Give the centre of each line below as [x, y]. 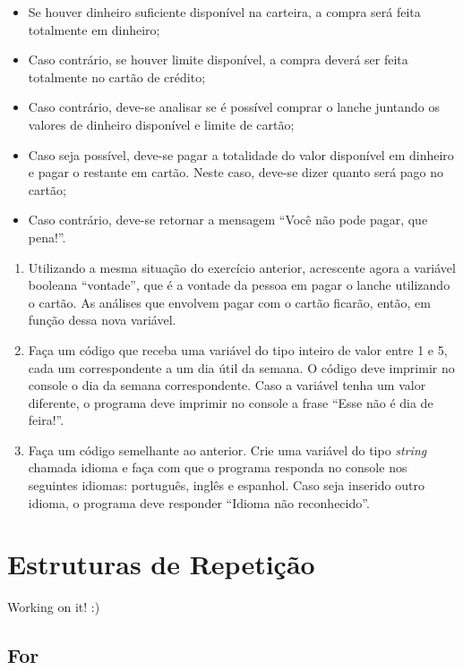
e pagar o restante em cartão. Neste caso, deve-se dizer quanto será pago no [236, 172]
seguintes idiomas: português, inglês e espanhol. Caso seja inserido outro [226, 485]
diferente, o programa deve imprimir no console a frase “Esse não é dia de [231, 402]
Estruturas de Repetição [161, 564]
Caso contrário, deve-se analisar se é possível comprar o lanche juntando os [234, 107]
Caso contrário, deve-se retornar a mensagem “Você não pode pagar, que [228, 220]
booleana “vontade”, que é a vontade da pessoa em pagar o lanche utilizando [239, 285]
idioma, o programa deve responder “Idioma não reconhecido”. [199, 502]
